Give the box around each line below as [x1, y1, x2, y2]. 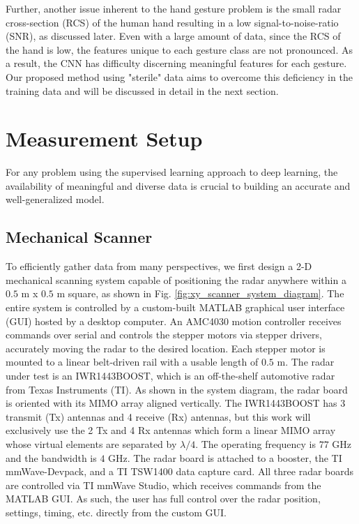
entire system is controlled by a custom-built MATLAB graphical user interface [6, 300, 345, 315]
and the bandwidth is [6, 450, 97, 465]
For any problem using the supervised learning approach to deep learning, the [6, 165, 338, 179]
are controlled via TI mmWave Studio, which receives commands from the [6, 477, 321, 492]
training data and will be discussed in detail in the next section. [6, 83, 279, 98]
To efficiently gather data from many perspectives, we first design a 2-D [6, 259, 312, 274]
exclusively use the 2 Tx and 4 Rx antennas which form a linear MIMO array [6, 423, 336, 437]
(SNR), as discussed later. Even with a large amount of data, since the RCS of [6, 29, 341, 43]
